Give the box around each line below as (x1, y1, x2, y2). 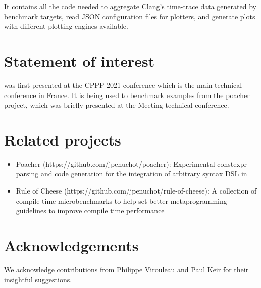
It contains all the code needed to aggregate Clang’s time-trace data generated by (4, 1, 256, 11)
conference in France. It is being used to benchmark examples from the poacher (4, 89, 250, 100)
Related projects (4, 129, 121, 150)
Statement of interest (4, 50, 155, 71)
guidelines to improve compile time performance (16, 205, 165, 216)
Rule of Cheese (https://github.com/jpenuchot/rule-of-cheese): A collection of (16, 185, 257, 196)
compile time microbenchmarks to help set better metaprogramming (16, 195, 227, 206)
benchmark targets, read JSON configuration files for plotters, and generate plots (4, 11, 255, 21)
